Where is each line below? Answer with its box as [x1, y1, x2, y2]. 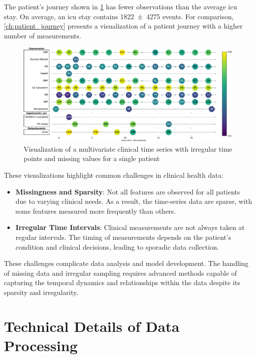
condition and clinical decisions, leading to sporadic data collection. [15, 241, 219, 252]
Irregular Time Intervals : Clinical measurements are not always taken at [15, 222, 245, 232]
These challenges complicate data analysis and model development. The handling [4, 258, 249, 268]
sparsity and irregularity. [4, 287, 78, 297]
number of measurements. [4, 30, 81, 40]
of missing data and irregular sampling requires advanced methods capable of [4, 267, 237, 278]
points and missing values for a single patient [24, 153, 160, 163]
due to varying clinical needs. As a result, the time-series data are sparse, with [15, 196, 252, 206]
